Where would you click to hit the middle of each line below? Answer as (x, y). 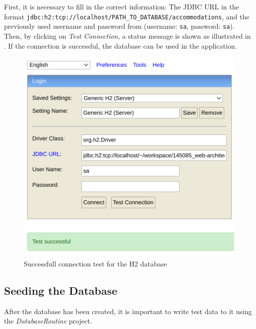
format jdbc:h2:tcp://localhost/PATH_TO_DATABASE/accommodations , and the (127, 16)
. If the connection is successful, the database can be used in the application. (121, 45)
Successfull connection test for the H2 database (96, 263)
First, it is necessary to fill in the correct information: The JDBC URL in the (122, 6)
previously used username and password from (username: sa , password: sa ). (119, 26)
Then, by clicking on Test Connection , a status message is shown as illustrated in (128, 35)
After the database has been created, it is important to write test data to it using (128, 311)
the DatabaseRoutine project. (48, 321)
